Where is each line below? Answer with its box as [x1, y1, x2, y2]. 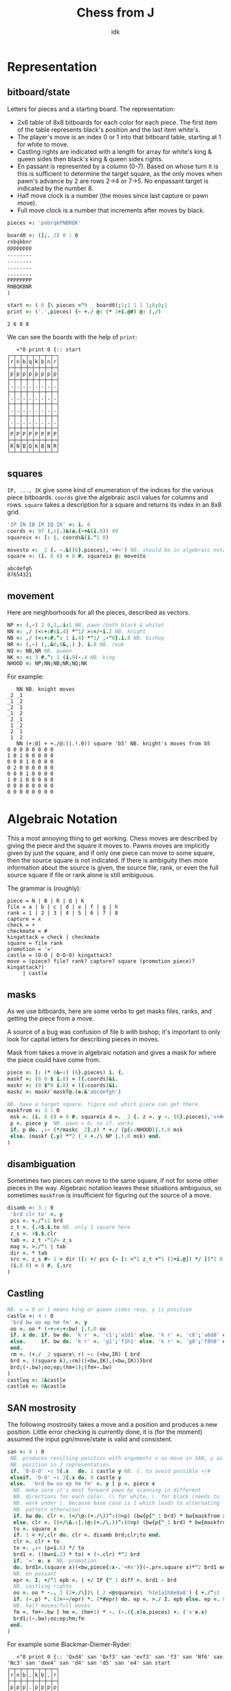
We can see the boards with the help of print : [7, 333, 137, 341]
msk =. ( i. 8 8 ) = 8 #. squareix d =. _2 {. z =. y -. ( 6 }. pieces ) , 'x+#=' [10, 1114, 229, 1121]
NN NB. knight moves [16, 686, 76, 693]
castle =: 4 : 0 [7, 1312, 54, 1319]
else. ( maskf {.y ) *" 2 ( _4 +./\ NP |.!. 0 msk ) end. [10, 1132, 162, 1139]
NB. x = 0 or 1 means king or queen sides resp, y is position [7, 1305, 192, 1313]
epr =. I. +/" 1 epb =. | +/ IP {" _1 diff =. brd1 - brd [13, 1577, 177, 1583]
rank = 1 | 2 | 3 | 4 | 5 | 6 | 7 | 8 [7, 910, 118, 917]
